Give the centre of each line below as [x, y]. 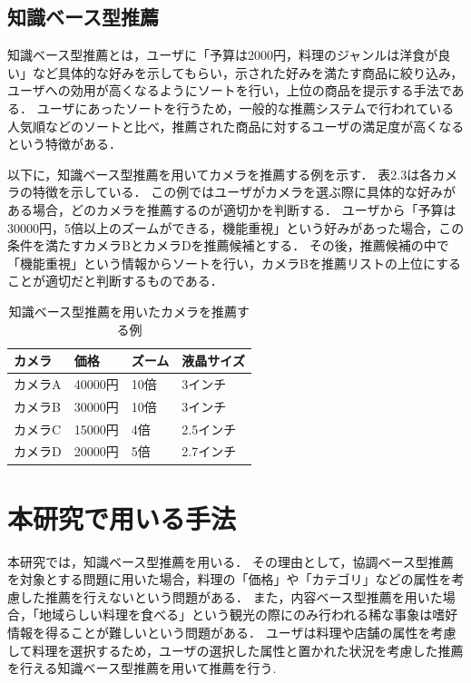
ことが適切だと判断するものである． [115, 281]
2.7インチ [209, 451]
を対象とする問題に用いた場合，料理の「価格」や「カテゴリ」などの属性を [230, 579]
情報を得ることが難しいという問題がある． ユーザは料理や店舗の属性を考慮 [232, 633]
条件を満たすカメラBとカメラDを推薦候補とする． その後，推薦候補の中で [228, 245]
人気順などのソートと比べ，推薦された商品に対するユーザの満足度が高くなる [236, 126]
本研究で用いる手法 [122, 517]
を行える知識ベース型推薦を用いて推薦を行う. [142, 668]
